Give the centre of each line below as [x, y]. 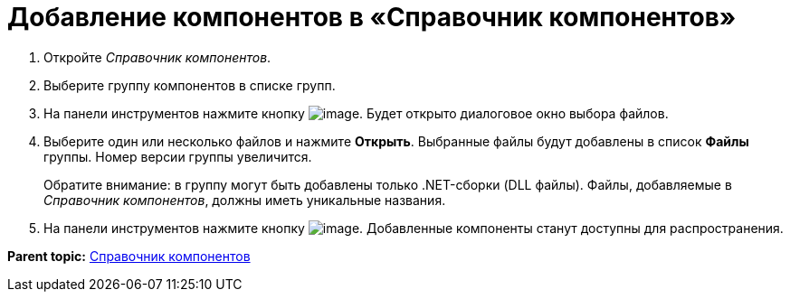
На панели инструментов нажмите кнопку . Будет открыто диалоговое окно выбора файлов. [356, 113]
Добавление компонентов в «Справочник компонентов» [372, 17]
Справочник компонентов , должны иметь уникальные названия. [245, 200]
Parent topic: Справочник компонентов [129, 256]
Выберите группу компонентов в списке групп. [190, 85]
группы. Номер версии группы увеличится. [178, 156]
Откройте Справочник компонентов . [157, 57]
